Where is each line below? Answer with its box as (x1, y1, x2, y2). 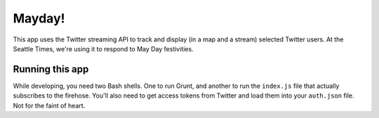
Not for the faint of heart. (13, 101, 86, 110)
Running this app (13, 63, 89, 75)
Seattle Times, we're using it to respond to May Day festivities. (13, 44, 194, 53)
